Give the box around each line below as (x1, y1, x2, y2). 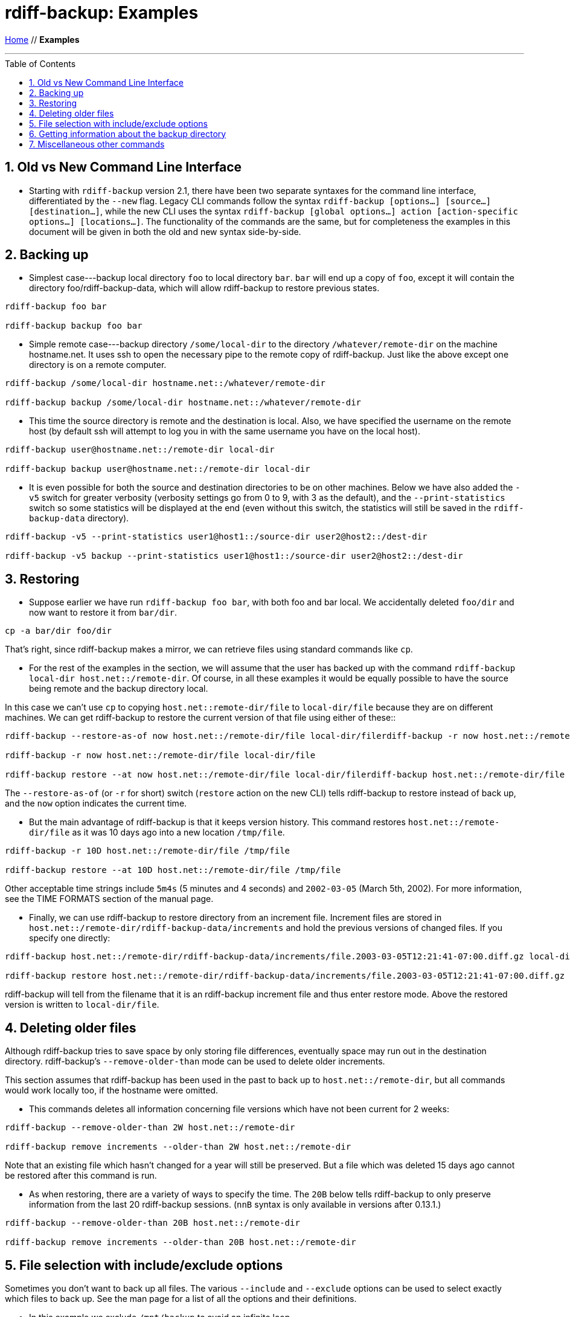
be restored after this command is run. (5, 1170, 157, 1181)
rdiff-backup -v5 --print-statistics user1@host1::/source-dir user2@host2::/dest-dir (5, 532, 427, 542)
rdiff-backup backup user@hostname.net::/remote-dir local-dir (5, 464, 310, 474)
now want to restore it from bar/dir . (29, 607, 178, 618)
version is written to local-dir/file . (5, 999, 159, 1010)
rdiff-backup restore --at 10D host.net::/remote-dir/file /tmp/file (5, 865, 341, 875)
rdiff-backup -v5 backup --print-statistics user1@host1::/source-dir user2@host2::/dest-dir (5, 551, 463, 561)
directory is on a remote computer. (29, 359, 167, 370)
